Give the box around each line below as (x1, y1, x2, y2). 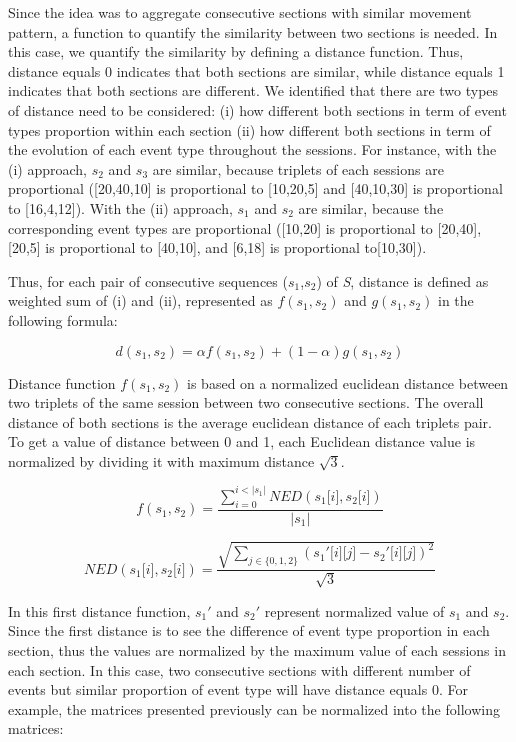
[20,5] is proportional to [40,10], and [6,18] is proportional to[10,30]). (8, 237, 427, 258)
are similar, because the (298, 197, 444, 218)
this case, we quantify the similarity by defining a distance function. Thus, (8, 41, 464, 62)
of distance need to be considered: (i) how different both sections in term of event (8, 99, 507, 120)
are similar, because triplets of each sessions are (152, 158, 444, 179)
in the (438, 290, 474, 311)
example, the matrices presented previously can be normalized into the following (8, 698, 500, 719)
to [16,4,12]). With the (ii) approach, (8, 197, 233, 218)
